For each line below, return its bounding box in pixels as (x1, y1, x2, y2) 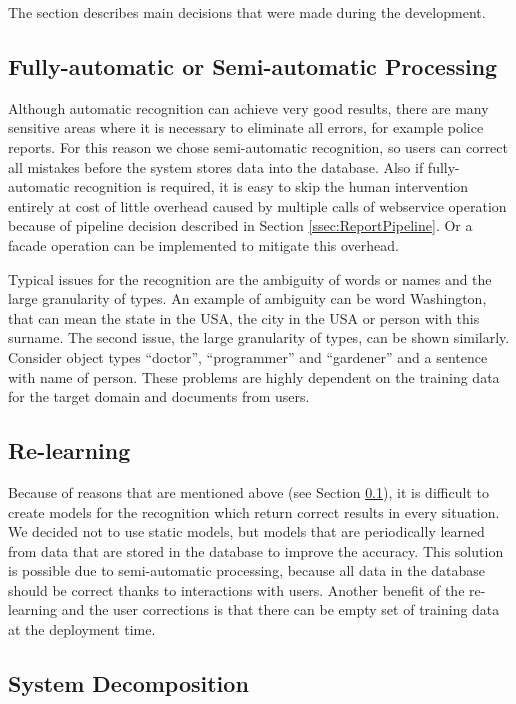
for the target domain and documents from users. (8, 386, 310, 407)
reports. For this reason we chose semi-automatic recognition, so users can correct (8, 136, 508, 157)
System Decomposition (8, 668, 249, 699)
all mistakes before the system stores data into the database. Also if (8, 156, 424, 177)
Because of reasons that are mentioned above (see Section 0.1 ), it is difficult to (8, 481, 489, 502)
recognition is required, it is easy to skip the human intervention (74, 176, 469, 197)
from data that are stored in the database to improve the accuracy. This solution (8, 540, 504, 561)
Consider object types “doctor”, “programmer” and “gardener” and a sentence (8, 346, 488, 367)
